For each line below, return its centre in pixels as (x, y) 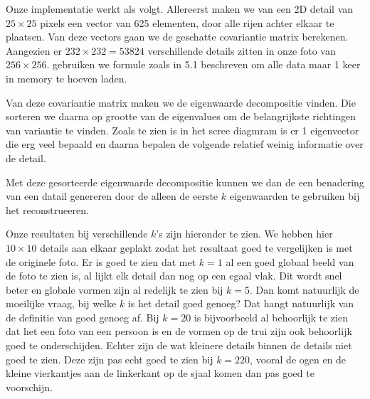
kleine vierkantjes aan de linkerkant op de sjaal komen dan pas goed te (160, 373)
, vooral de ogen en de (298, 359)
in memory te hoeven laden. (67, 78)
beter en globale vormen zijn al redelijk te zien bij (115, 289)
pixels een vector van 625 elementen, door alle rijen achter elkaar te (187, 22)
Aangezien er (34, 50)
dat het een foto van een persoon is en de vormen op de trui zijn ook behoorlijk (179, 331)
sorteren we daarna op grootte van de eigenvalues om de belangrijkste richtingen (181, 116)
